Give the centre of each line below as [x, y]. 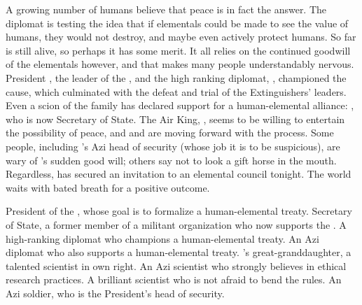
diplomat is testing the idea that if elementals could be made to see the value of [177, 23]
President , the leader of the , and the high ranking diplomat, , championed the [176, 77]
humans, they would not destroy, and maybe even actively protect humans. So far [181, 37]
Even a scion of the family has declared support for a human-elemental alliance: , [180, 105]
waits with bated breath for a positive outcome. [108, 187]
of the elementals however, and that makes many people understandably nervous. [180, 64]
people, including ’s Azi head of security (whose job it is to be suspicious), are [173, 146]
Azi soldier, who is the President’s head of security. [115, 293]
